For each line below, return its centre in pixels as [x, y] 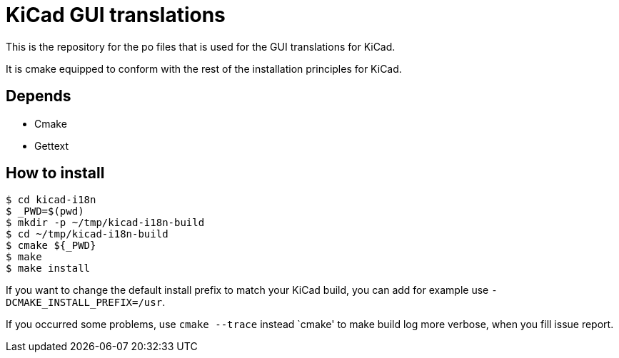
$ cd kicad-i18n [51, 200]
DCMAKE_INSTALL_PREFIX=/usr [84, 303]
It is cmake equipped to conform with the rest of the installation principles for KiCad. [204, 68]
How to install [55, 173]
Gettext [51, 145]
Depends [39, 96]
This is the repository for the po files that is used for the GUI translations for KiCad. [201, 46]
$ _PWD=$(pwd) [45, 211]
